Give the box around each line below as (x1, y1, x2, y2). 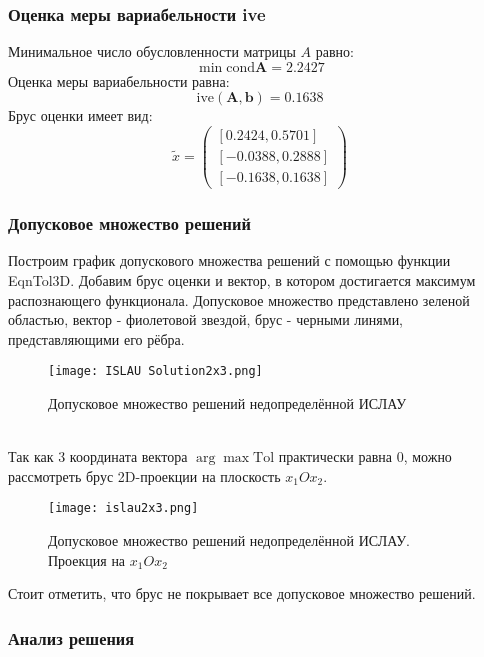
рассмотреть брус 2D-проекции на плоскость (8, 465, 281, 486)
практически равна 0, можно (278, 446, 452, 467)
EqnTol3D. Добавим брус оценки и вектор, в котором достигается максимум (8, 269, 476, 290)
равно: (315, 41, 354, 62)
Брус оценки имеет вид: (8, 105, 153, 126)
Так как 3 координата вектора (8, 446, 188, 467)
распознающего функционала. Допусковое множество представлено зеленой (8, 289, 470, 310)
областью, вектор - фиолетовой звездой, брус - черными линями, (8, 309, 404, 330)
